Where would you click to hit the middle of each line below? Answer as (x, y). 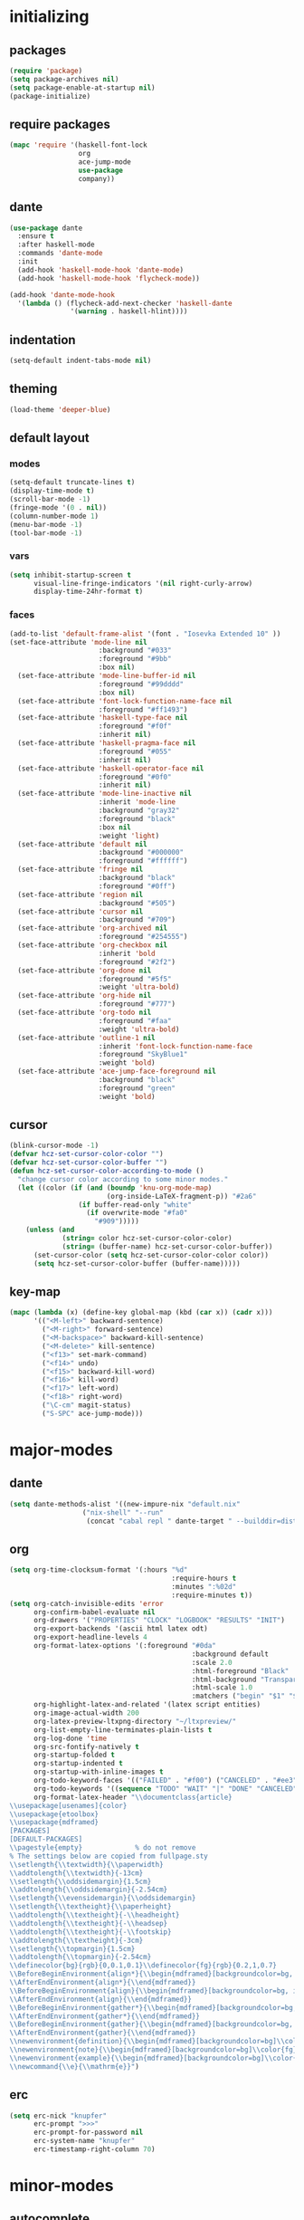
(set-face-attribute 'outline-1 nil (86, 1038)
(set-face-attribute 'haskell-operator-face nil (111, 768)
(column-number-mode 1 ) (54, 516)
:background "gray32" (139, 811)
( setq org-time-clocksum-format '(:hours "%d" (99, 1570)
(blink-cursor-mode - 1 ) (54, 1146)
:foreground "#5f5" (135, 979)
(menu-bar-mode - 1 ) (46, 524)
